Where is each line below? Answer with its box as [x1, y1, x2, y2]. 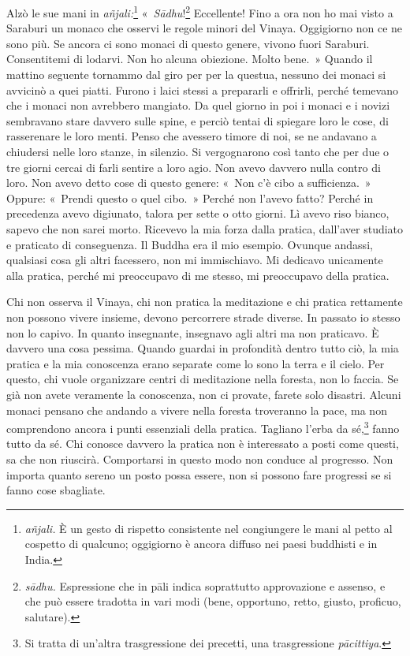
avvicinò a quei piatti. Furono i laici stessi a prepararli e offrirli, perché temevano [6, 81, 398, 98]
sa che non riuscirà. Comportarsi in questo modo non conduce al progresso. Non [6, 450, 393, 467]
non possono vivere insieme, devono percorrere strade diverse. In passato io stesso [6, 308, 401, 325]
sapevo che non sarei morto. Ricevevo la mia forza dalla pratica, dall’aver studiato [6, 220, 404, 237]
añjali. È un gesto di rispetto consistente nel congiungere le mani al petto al [24, 520, 393, 536]
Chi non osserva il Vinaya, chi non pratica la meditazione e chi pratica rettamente [6, 293, 403, 310]
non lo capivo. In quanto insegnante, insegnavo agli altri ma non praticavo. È [6, 324, 379, 341]
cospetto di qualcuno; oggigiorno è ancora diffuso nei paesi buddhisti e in [24, 535, 378, 552]
